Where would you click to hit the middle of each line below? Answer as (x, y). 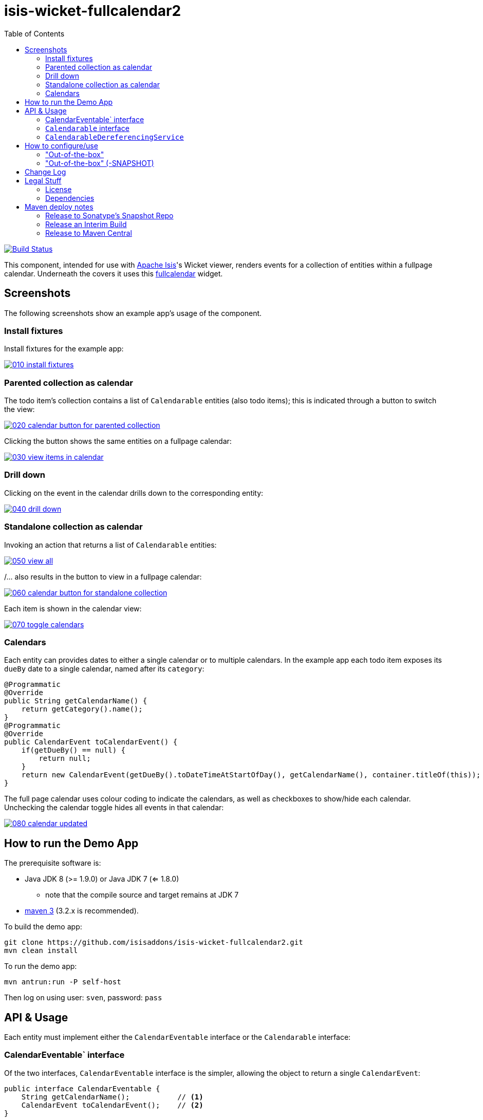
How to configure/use (61, 145)
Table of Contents (34, 33)
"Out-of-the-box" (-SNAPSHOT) (100, 163)
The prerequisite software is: (53, 863)
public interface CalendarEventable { (82, 1088)
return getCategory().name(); (82, 709)
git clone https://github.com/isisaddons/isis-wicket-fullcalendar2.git (154, 942)
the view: (20, 409)
